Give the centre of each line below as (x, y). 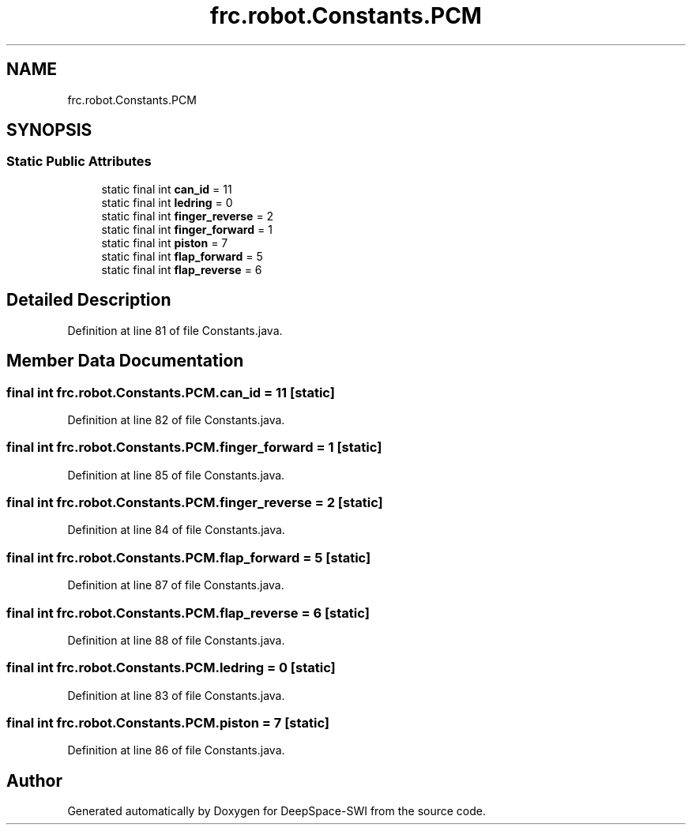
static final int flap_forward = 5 (182, 256)
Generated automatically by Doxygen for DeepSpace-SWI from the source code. (277, 811)
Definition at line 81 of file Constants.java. (175, 330)
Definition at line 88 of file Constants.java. (176, 640)
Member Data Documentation (125, 361)
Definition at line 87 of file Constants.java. (176, 585)
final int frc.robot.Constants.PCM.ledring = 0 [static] (171, 668)
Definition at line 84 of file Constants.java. (176, 530)
